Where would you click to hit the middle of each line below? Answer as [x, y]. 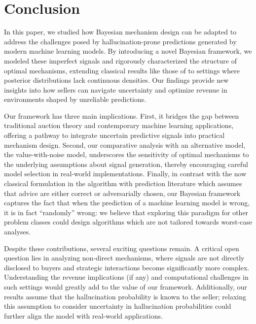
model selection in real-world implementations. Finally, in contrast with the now [125, 174]
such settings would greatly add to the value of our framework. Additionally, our [126, 286]
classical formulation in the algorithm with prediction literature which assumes [123, 183]
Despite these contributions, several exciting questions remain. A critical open [122, 248]
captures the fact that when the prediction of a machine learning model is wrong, [127, 203]
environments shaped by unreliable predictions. [75, 99]
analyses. [18, 231]
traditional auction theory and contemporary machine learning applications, [119, 125]
